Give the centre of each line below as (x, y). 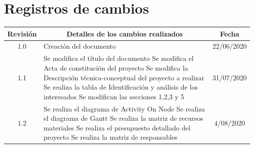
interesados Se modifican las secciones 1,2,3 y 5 (114, 96)
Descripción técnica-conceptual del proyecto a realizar (124, 77)
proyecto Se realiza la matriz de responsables (111, 137)
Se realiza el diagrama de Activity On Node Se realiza (124, 108)
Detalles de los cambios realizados (125, 33)
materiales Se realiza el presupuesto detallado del (117, 127)
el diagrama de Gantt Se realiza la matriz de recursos (123, 118)
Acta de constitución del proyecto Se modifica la (116, 67)
